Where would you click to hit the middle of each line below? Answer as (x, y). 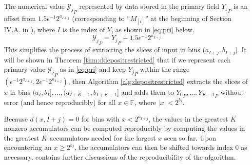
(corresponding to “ (101, 18)
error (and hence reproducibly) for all (60, 102)
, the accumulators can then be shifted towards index (154, 147)
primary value (25, 69)
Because (16, 118)
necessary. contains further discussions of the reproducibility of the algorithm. (120, 156)
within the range (165, 69)
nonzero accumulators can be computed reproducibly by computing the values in (125, 128)
